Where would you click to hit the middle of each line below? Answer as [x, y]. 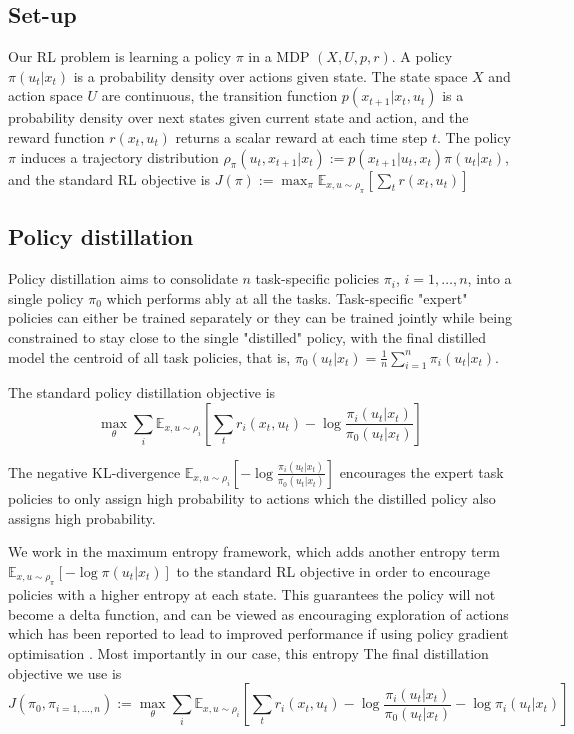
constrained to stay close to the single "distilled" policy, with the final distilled [247, 336]
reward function [56, 136]
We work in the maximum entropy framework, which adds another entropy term [254, 551]
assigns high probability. [82, 517]
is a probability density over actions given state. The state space [270, 75]
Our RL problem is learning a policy [120, 56]
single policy [46, 297]
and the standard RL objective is [109, 178]
